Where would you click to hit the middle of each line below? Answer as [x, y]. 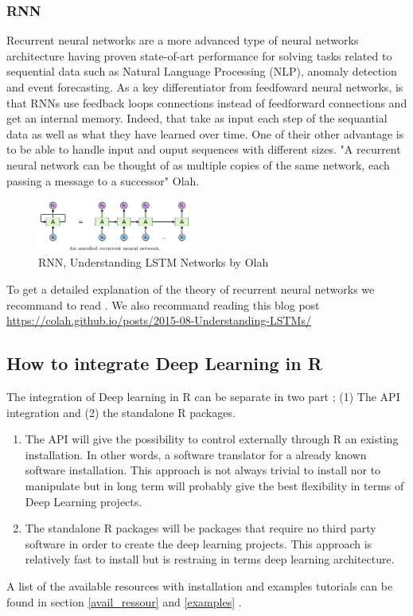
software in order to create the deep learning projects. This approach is [199, 543]
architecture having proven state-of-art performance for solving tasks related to [199, 55]
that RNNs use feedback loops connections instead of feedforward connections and [207, 102]
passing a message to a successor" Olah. [103, 180]
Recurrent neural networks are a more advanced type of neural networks [183, 40]
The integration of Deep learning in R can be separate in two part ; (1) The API [203, 397]
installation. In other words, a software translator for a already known [196, 454]
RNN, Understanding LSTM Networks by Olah [154, 262]
